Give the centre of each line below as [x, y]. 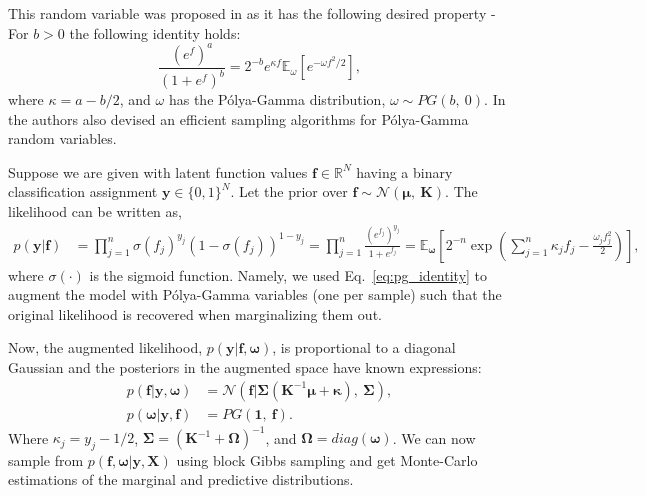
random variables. [62, 138]
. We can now [434, 437]
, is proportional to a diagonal [364, 347]
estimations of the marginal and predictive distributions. [181, 479]
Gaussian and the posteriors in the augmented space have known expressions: [245, 366]
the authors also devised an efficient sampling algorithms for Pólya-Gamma [238, 118]
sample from [46, 459]
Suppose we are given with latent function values [158, 171]
